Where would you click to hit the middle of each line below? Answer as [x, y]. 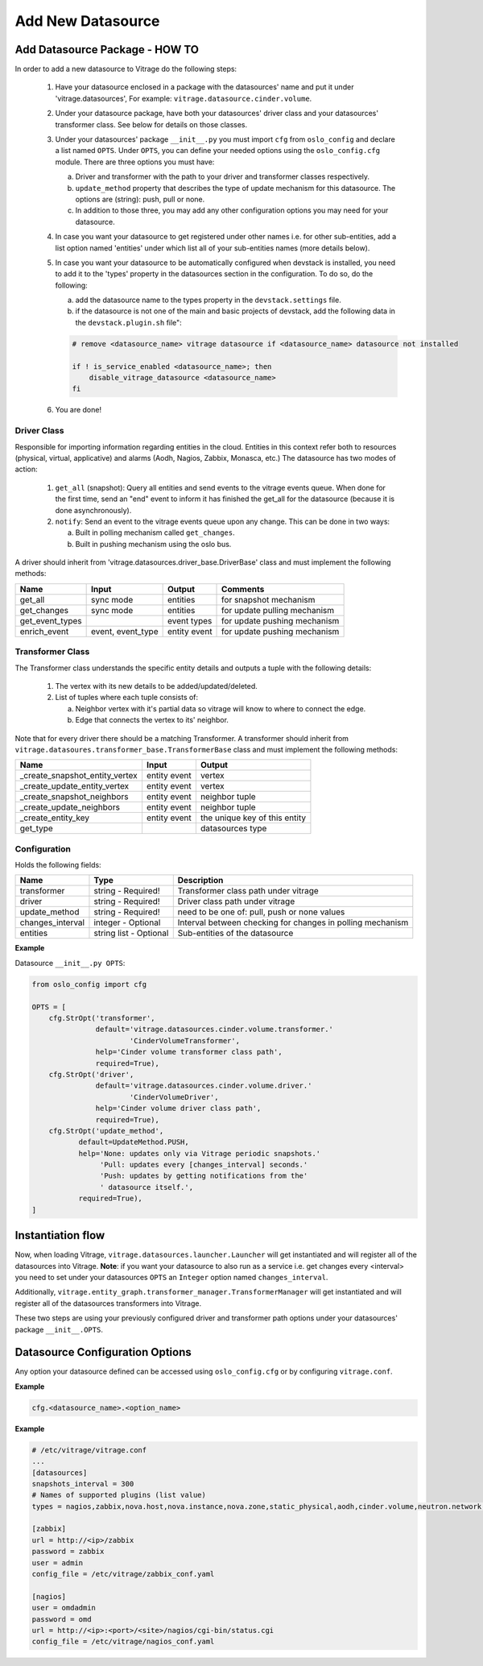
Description [200, 881]
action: [26, 469]
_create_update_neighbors [70, 807]
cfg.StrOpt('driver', [91, 1074]
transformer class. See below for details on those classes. [151, 124]
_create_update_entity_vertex [74, 786]
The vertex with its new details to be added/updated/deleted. [156, 686]
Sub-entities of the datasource [235, 933]
